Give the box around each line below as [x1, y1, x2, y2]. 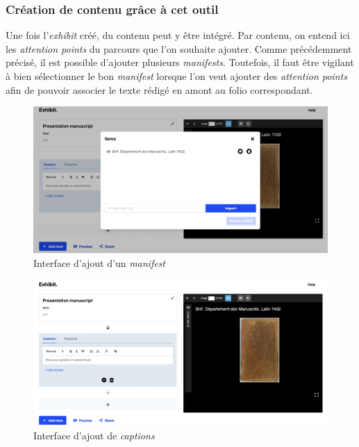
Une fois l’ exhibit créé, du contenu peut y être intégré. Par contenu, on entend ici [6, 28, 350, 42]
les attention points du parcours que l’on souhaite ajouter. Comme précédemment [6, 41, 352, 56]
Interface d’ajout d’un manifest [33, 255, 166, 270]
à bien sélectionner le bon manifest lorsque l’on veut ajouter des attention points [6, 69, 347, 83]
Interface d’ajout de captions [33, 428, 155, 442]
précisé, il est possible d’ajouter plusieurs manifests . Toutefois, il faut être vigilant [6, 55, 354, 70]
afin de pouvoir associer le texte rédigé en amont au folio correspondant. [6, 82, 313, 97]
